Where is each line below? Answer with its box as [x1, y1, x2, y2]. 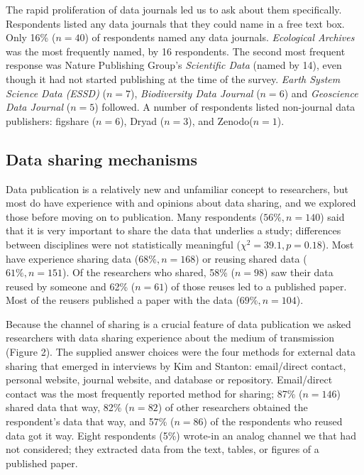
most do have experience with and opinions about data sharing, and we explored [6, 195, 356, 210]
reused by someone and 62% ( [6, 278, 136, 293]
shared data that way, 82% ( [6, 400, 129, 415]
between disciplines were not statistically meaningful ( [6, 236, 241, 251]
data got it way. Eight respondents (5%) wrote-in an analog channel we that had [6, 427, 356, 442]
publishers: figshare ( [6, 113, 96, 128]
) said [320, 209, 345, 224]
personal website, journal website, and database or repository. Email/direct [6, 372, 333, 387]
